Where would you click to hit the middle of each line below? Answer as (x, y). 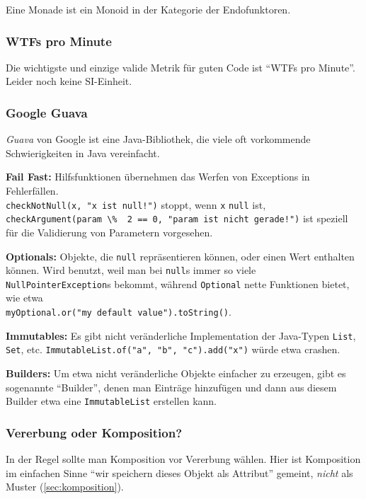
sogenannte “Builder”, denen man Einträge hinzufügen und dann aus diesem (171, 387)
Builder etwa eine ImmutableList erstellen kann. (111, 401)
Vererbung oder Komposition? (94, 432)
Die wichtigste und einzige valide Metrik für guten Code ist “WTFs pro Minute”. (181, 67)
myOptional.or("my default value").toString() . (119, 312)
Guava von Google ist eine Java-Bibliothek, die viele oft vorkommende (158, 139)
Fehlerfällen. (32, 190)
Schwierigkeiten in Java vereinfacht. (83, 153)
